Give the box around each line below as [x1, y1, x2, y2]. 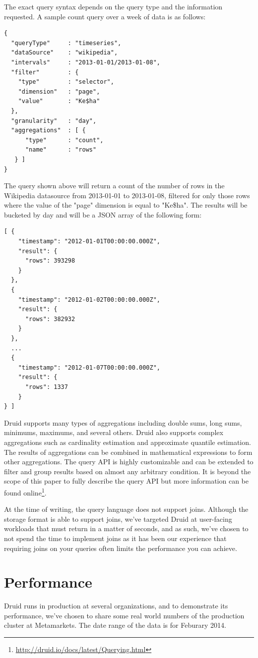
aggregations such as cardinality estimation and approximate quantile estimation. [4, 437, 251, 447]
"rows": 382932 [25, 315, 75, 323]
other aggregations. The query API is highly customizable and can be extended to [4, 456, 254, 467]
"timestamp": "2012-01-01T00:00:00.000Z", [18, 238, 160, 245]
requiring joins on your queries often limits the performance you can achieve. [4, 543, 237, 553]
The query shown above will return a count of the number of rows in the [4, 180, 225, 191]
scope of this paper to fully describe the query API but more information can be [4, 476, 249, 486]
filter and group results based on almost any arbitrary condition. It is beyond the [4, 466, 251, 476]
